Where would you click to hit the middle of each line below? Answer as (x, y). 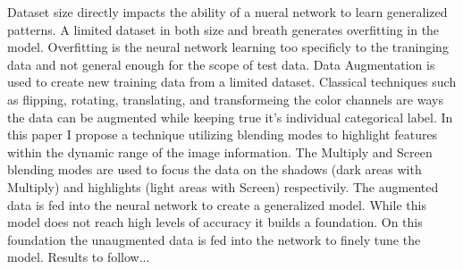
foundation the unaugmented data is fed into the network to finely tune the (214, 239)
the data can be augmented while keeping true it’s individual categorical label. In (230, 117)
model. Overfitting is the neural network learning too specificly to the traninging (228, 47)
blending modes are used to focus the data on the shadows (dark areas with (215, 169)
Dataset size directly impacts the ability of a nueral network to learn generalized (227, 12)
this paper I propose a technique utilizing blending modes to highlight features (223, 134)
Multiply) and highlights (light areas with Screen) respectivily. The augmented (223, 186)
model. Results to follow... (79, 257)
